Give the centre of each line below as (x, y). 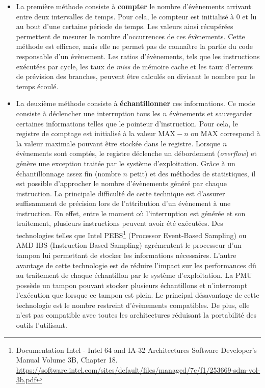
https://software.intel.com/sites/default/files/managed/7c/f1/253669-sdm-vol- (138, 369)
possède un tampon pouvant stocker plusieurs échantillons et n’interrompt (132, 285)
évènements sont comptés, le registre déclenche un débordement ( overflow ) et (136, 153)
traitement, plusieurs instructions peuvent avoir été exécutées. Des (120, 223)
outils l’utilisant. (42, 325)
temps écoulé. (37, 86)
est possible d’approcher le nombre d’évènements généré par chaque (121, 183)
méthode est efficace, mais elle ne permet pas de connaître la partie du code (135, 46)
